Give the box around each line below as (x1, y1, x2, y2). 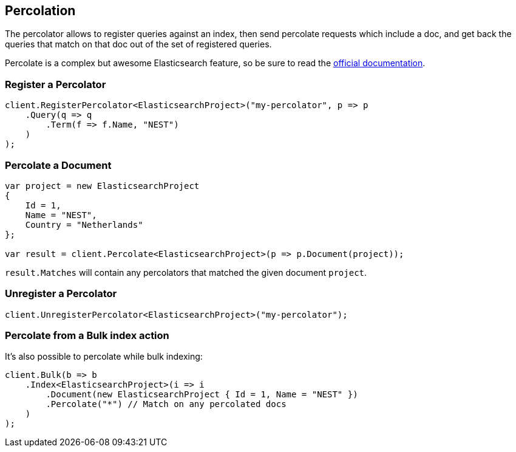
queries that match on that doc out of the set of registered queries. (5, 39, 272, 50)
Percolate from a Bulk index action (5, 329, 169, 342)
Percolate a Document (5, 159, 112, 171)
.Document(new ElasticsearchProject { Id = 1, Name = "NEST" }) (46, 389, 358, 400)
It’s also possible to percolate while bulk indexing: (5, 351, 203, 362)
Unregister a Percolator (5, 287, 117, 300)
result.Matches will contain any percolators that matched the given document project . (5, 267, 367, 278)
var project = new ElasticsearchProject (5, 180, 200, 191)
